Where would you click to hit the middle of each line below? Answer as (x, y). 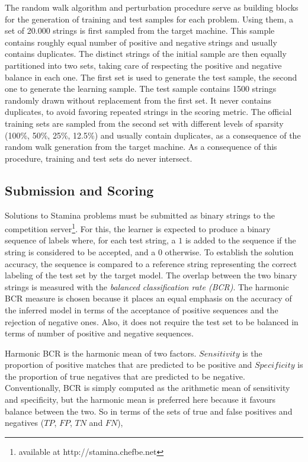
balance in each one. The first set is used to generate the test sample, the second (151, 77)
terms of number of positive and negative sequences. (99, 333)
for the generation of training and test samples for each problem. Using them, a (149, 19)
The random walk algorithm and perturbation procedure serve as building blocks (152, 7)
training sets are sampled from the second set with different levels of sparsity (144, 123)
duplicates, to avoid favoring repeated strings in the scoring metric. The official (148, 112)
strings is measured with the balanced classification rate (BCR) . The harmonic (147, 286)
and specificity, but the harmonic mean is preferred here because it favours (140, 400)
